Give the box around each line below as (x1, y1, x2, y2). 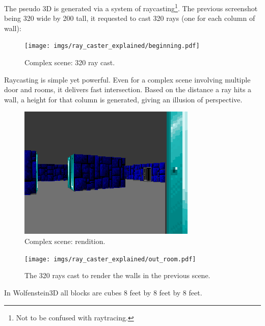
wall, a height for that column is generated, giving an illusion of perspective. (4, 94, 243, 104)
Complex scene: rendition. (24, 236, 105, 247)
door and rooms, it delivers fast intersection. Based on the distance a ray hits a (4, 84, 252, 95)
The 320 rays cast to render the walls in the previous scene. (24, 270, 210, 281)
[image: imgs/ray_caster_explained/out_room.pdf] (24, 255, 196, 263)
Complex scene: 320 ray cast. (24, 57, 115, 68)
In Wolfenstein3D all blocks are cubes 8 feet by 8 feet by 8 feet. (4, 287, 202, 297)
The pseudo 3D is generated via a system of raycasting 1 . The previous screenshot (4, 2, 258, 13)
